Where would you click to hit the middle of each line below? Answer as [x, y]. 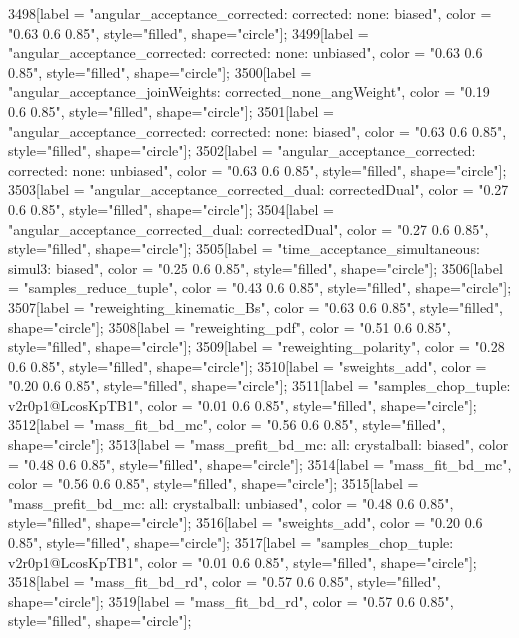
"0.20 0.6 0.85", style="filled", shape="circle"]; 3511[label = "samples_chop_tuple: [259, 385]
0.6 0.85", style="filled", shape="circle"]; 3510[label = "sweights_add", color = [247, 365]
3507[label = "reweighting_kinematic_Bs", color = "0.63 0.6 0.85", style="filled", [256, 306]
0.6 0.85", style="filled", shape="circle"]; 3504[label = [171, 208]
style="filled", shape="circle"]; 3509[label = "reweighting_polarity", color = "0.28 [256, 346]
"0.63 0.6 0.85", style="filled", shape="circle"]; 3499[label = [188, 32]
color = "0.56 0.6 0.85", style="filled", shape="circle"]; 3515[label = [213, 483]
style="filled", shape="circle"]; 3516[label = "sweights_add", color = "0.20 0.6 [245, 522]
